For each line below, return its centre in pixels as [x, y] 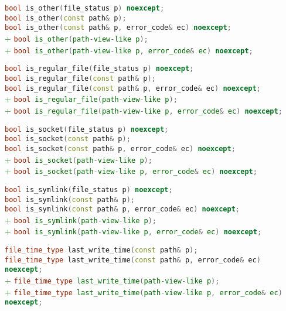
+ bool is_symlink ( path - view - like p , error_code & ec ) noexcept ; [133, 231]
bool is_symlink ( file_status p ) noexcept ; [89, 189]
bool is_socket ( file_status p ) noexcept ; [87, 129]
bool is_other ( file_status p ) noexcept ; [85, 8]
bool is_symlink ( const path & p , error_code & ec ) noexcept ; [122, 209]
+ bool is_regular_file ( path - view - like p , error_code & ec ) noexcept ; [144, 110]
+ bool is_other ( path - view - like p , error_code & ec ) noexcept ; [129, 49]
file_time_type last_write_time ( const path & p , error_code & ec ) [133, 260]
